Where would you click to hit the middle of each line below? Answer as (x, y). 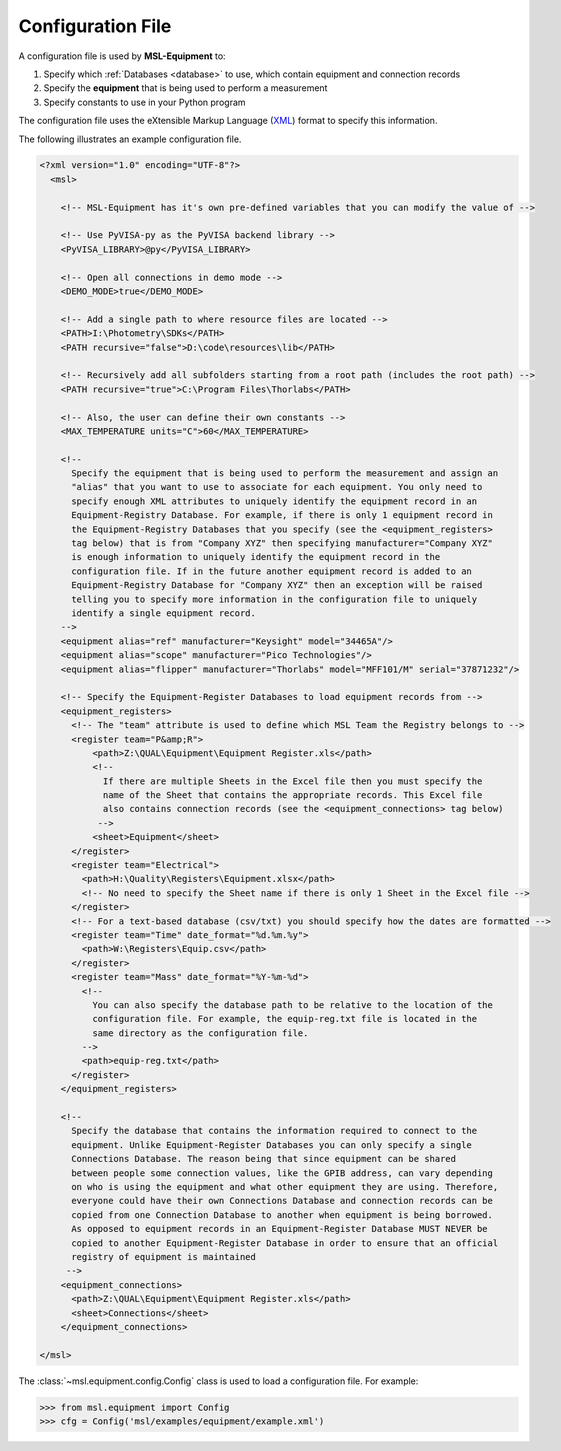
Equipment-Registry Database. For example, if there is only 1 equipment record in (282, 515)
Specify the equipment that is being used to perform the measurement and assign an (285, 473)
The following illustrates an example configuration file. (130, 139)
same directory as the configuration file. (200, 1033)
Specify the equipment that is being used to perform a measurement (185, 88)
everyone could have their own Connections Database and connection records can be (282, 1201)
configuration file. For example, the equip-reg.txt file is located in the (284, 1019)
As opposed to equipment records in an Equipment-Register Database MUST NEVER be (280, 1229)
